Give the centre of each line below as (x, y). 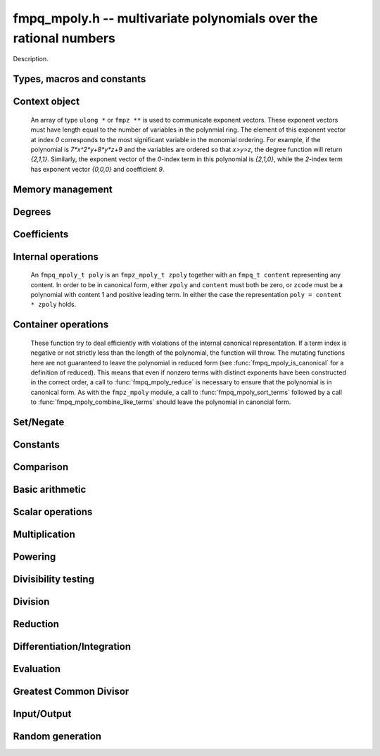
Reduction (36, 624)
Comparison (41, 467)
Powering (34, 557)
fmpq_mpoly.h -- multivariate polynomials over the (165, 18)
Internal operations (56, 257)
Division (31, 602)
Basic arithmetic (50, 489)
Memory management (63, 189)
